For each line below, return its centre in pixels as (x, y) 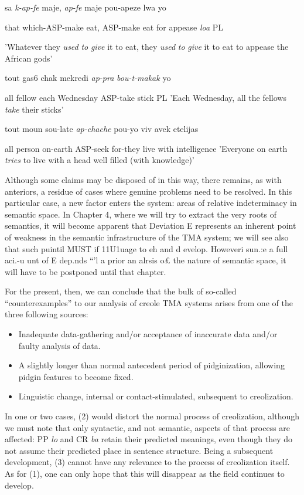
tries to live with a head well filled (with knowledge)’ (100, 160)
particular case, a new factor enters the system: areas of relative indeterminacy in (151, 203)
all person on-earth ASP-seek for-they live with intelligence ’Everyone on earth (146, 148)
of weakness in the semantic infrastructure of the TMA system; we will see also (147, 237)
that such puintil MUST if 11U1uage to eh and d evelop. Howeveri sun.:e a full (146, 248)
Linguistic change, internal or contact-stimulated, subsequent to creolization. (156, 396)
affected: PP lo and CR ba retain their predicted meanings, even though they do (149, 439)
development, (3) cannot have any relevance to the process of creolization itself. (147, 462)
